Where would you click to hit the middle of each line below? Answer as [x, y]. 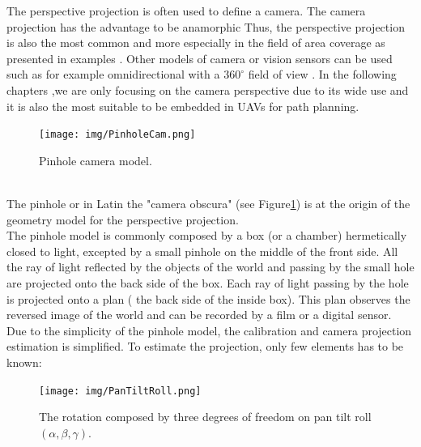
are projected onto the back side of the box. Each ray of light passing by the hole [208, 282]
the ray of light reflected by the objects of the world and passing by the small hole [210, 267]
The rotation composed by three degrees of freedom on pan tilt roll [205, 417]
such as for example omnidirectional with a [113, 74]
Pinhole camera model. [96, 160]
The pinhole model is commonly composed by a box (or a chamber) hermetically [207, 235]
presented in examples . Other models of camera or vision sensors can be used [200, 58]
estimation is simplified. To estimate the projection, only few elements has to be [205, 346]
